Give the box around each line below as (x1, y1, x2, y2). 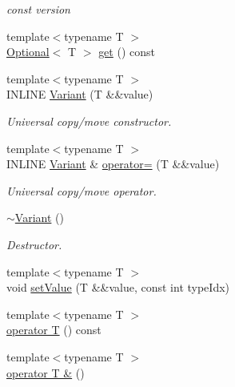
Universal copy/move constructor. (6, 112, 172, 129)
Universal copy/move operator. (6, 182, 157, 199)
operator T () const (6, 321, 102, 338)
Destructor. (6, 236, 62, 252)
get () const (98, 43, 155, 60)
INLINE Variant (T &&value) (6, 86, 153, 103)
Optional (6, 43, 50, 60)
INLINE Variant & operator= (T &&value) (6, 155, 220, 172)
